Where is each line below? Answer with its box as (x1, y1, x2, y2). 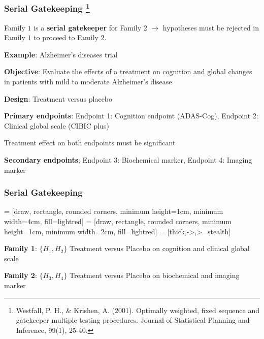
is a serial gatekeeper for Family (34, 22, 142, 33)
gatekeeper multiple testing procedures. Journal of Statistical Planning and (16, 315, 250, 325)
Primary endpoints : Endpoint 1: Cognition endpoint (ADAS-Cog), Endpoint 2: (4, 110, 258, 121)
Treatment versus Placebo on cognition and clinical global (69, 243, 250, 254)
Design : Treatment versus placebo (4, 93, 113, 104)
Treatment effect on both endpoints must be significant (4, 137, 176, 148)
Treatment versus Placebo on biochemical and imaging (69, 270, 240, 281)
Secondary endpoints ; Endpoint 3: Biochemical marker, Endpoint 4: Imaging (4, 155, 252, 165)
